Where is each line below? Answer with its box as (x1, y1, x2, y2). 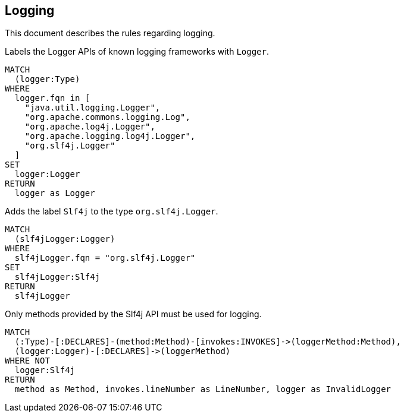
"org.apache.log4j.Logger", (24, 122, 155, 132)
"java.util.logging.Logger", (24, 103, 161, 113)
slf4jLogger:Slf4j (14, 272, 101, 282)
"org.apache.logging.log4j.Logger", (24, 131, 196, 141)
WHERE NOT (5, 356, 50, 366)
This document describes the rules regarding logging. (5, 28, 215, 39)
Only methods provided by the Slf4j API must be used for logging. (5, 309, 262, 320)
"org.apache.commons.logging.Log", (24, 112, 190, 122)
